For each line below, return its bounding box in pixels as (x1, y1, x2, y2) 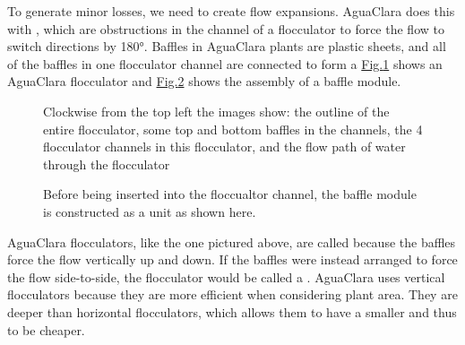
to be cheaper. (7, 320, 85, 339)
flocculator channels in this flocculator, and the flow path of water (43, 137, 406, 156)
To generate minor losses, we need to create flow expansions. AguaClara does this (7, 2, 455, 20)
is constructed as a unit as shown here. (43, 202, 256, 220)
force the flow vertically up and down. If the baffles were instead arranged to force (7, 250, 458, 269)
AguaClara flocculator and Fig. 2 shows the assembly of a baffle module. (7, 72, 401, 91)
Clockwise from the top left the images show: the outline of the (43, 101, 390, 120)
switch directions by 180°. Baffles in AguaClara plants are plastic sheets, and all (7, 37, 446, 56)
